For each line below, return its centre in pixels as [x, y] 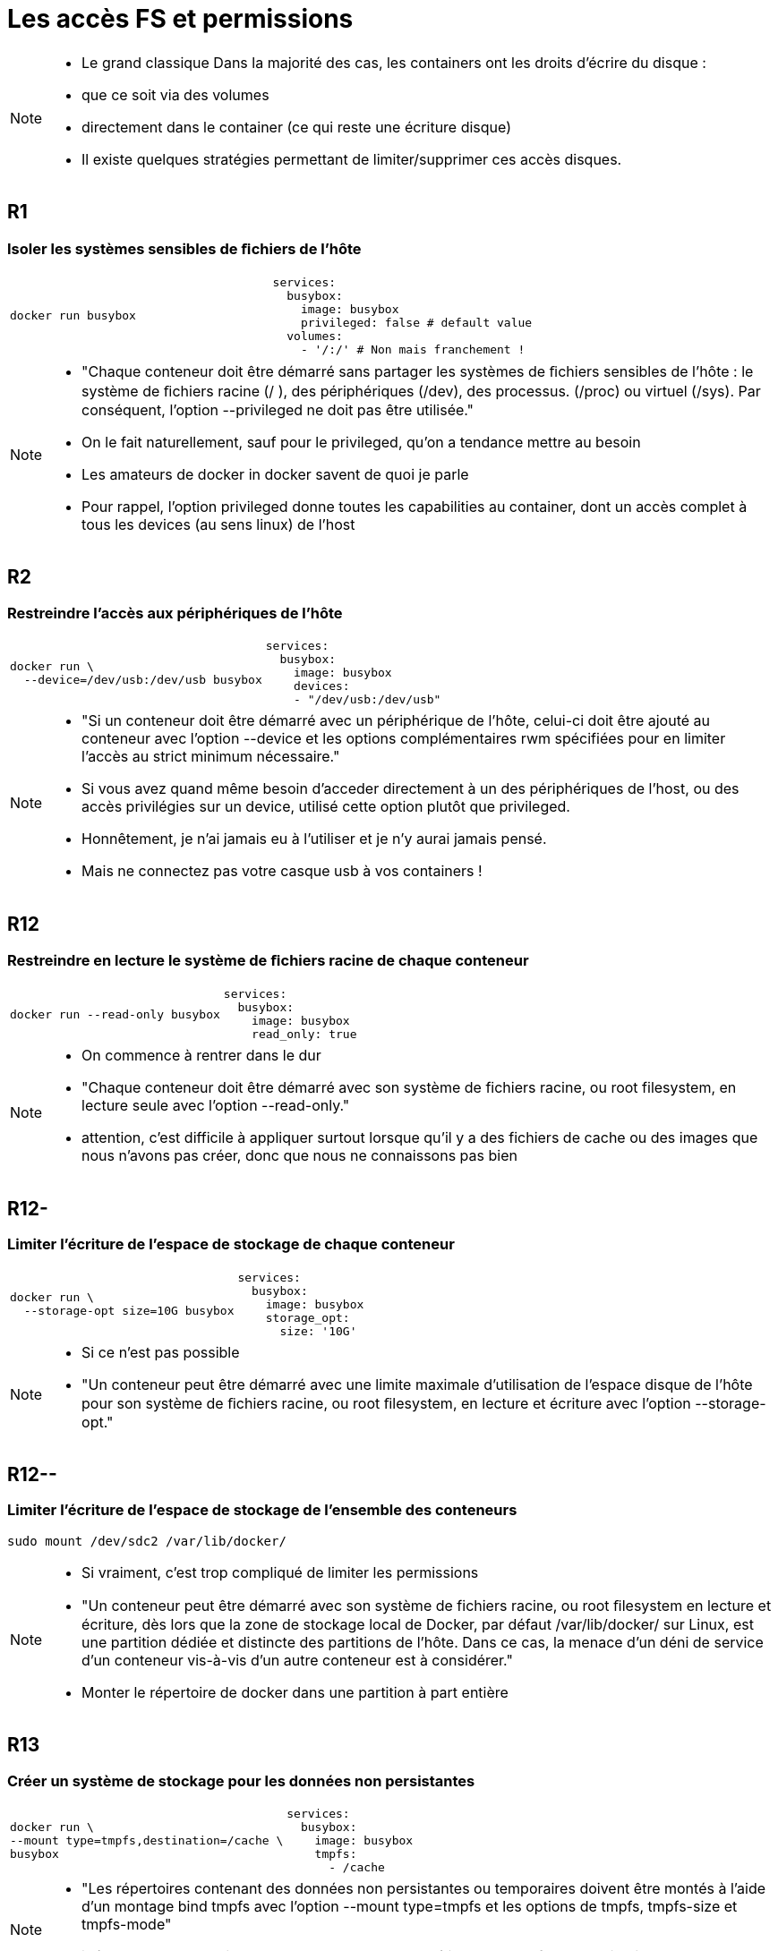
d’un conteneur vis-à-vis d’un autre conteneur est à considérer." [297, 1660]
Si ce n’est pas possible [161, 1352]
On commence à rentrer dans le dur [201, 1056]
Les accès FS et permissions [180, 19]
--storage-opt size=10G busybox [129, 1311]
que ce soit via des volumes [175, 94]
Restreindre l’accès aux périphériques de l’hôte [175, 613]
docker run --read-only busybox [115, 1014]
